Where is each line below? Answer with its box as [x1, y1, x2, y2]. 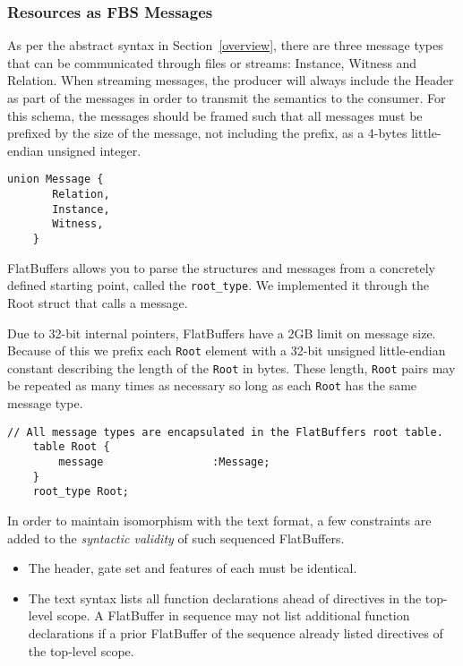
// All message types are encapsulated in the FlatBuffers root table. [7, 425, 443, 439]
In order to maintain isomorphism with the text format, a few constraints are [7, 510, 432, 529]
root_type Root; [32, 485, 130, 499]
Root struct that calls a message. [7, 293, 188, 312]
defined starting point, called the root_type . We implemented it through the [7, 276, 430, 295]
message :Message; [58, 455, 270, 468]
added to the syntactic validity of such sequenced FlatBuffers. [7, 528, 345, 547]
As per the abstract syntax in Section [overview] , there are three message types [7, 36, 443, 55]
